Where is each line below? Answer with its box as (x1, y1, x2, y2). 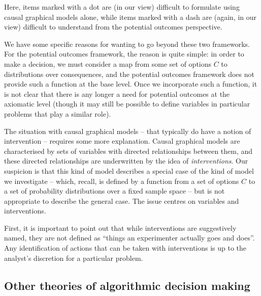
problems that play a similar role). (4, 108, 111, 119)
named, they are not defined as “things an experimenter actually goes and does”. (4, 232, 255, 243)
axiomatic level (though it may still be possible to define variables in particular (4, 98, 250, 109)
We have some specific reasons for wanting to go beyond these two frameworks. (4, 38, 250, 49)
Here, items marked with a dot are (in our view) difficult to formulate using (4, 2, 240, 12)
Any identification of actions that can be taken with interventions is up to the (4, 243, 247, 253)
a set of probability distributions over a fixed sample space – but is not (4, 185, 225, 196)
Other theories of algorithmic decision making (4, 277, 250, 293)
